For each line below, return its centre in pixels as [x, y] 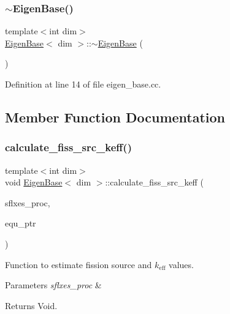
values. [181, 264]
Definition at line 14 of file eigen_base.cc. [83, 84]
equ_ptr [21, 223]
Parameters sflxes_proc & [53, 285]
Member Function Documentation [115, 117]
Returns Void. [31, 305]
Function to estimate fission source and [79, 264]
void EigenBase [34, 182]
